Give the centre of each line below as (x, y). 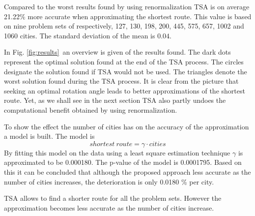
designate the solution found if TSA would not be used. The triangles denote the (126, 71)
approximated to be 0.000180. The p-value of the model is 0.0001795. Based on (123, 162)
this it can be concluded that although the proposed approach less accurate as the (127, 171)
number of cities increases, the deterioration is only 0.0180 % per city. (109, 181)
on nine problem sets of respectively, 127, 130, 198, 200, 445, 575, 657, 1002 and (124, 26)
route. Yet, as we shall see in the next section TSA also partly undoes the (115, 100)
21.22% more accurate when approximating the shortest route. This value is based (128, 16)
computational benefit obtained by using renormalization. (91, 109)
